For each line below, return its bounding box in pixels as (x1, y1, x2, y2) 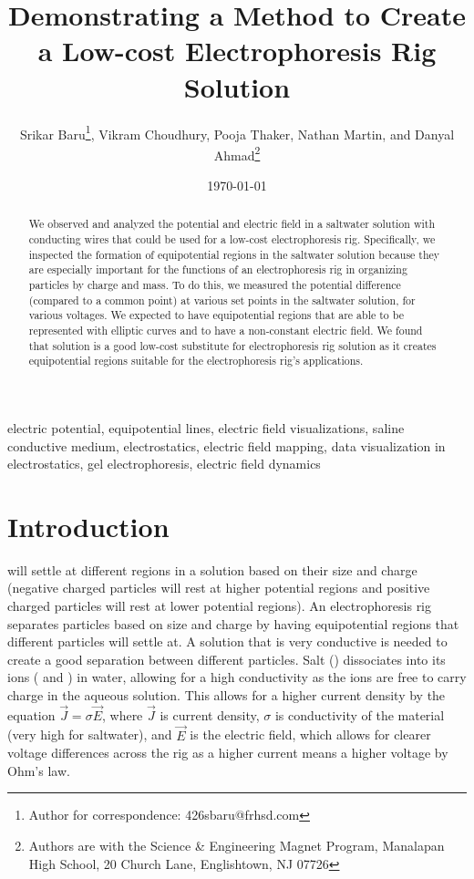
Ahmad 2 (213, 142, 261, 164)
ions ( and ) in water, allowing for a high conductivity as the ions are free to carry (7, 667, 467, 687)
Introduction (7, 507, 170, 544)
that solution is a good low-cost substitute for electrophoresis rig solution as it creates (28, 337, 437, 353)
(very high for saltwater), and (7, 725, 172, 744)
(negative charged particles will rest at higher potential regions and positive (7, 578, 430, 597)
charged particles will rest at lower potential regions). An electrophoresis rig (7, 596, 432, 615)
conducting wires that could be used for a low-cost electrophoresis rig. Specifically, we (28, 232, 436, 247)
